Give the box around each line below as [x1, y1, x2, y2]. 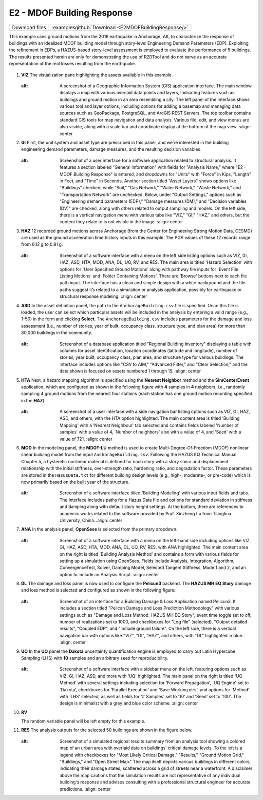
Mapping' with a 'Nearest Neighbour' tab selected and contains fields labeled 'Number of [59, 422, 239, 428]
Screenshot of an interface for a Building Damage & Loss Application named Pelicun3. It [59, 598, 236, 604]
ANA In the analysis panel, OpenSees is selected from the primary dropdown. [21, 527, 178, 532]
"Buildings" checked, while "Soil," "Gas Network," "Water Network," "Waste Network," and [59, 185, 241, 191]
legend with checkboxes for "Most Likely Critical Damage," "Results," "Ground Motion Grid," [59, 752, 244, 758]
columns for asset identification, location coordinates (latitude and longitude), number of [59, 348, 237, 353]
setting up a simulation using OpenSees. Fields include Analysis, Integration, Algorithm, [59, 558, 235, 564]
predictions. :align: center [59, 786, 111, 792]
